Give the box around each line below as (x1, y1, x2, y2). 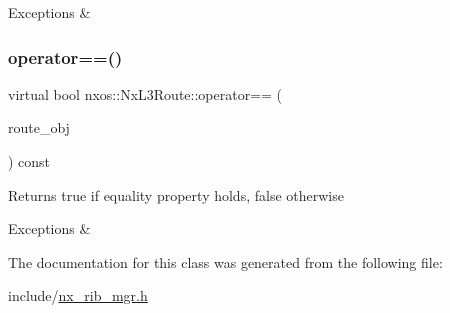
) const (8, 151, 51, 171)
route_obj (8, 117, 70, 138)
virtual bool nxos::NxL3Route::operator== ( (8, 83, 283, 104)
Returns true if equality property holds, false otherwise (8, 184, 344, 205)
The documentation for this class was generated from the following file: (8, 251, 443, 272)
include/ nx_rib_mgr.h (8, 285, 148, 306)
